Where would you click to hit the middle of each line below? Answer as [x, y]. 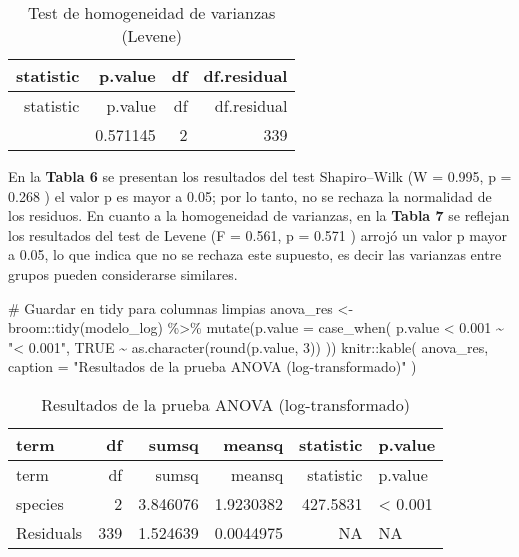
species [40, 503]
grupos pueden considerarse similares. [123, 273]
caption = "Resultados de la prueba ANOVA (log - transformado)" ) [212, 366]
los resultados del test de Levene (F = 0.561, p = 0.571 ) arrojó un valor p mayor [258, 234]
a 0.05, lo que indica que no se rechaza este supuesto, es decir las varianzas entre [255, 254]
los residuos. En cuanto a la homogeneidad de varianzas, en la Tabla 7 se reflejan [259, 215]
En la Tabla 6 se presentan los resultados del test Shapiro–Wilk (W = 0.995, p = [260, 176]
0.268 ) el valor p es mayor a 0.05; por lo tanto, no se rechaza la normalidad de [250, 195]
